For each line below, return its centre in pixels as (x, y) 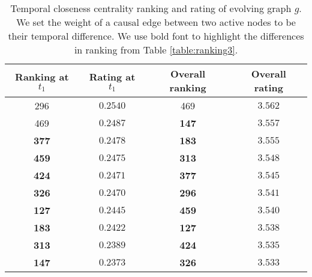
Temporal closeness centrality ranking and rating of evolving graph (151, 8)
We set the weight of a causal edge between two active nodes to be (156, 22)
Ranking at (42, 76)
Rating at (112, 76)
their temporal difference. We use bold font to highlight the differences (156, 36)
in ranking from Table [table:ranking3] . (156, 50)
